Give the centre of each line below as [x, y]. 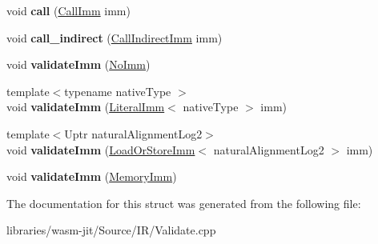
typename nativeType [118, 91]
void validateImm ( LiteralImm [86, 107]
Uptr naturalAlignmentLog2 [133, 133]
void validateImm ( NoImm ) [78, 64]
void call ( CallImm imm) [68, 10]
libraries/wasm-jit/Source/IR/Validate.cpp [111, 230]
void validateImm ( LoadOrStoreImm [101, 149]
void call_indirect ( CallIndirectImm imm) [115, 37]
